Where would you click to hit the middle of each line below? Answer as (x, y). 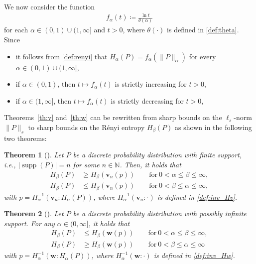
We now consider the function (50, 6)
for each (16, 30)
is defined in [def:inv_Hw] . (194, 255)
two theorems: (25, 138)
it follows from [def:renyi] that (62, 56)
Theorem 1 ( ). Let (34, 155)
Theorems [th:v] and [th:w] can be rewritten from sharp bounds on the (113, 117)
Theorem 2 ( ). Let (34, 213)
